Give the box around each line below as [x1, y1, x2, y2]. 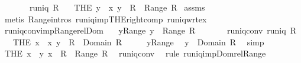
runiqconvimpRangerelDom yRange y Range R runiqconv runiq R [4, 24, 296, 37]
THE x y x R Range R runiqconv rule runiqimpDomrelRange [4, 47, 266, 59]
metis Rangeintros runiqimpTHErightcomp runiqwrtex [4, 12, 207, 25]
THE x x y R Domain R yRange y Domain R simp [12, 35, 264, 48]
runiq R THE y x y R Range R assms [29, 1, 205, 13]
